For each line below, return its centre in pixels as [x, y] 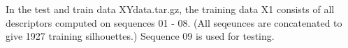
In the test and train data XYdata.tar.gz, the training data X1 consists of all [170, 9]
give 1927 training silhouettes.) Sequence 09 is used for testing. [140, 36]
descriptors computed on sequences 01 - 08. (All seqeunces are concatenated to [174, 22]
